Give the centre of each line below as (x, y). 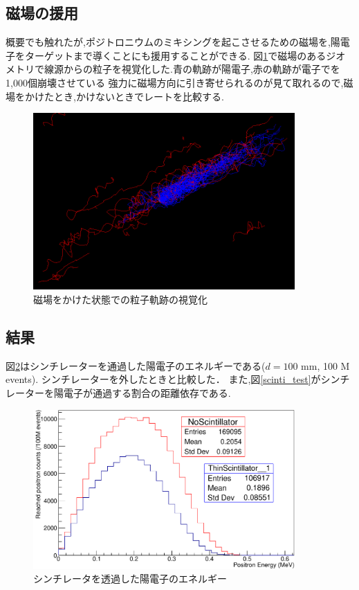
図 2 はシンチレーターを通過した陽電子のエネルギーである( (136, 365)
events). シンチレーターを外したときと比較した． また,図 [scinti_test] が (163, 379)
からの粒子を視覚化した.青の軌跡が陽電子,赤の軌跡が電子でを (202, 69)
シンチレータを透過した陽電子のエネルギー (130, 579)
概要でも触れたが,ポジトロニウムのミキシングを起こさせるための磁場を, (168, 42)
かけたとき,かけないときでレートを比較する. (124, 96)
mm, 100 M (325, 365)
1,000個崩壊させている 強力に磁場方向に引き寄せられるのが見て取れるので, (175, 82)
